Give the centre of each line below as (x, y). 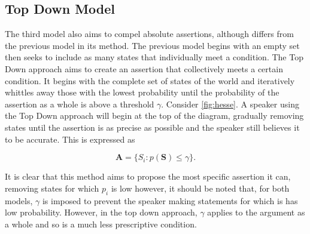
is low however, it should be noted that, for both (200, 188)
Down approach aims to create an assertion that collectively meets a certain (144, 68)
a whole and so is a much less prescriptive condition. (101, 224)
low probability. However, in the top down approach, (101, 212)
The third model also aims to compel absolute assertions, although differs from (149, 34)
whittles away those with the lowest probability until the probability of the (142, 92)
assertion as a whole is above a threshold (80, 104)
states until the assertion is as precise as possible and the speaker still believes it (152, 127)
